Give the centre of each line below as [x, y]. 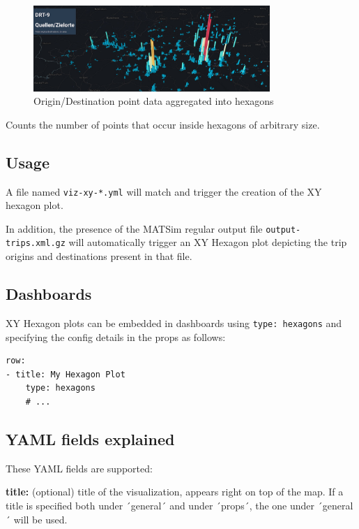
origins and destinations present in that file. [99, 256]
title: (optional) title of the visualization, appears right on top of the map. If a [175, 492]
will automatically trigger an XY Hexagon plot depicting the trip [208, 242]
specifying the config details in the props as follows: [116, 336]
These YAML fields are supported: [79, 468]
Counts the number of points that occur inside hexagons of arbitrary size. [163, 124]
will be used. [40, 519]
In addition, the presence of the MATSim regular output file [134, 228]
